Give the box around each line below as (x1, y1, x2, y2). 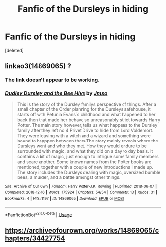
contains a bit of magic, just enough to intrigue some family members (17, 153, 159, 159)
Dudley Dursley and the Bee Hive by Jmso (5, 90, 108, 97)
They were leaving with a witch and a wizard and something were (17, 132, 151, 139)
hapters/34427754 (5, 234, 66, 242)
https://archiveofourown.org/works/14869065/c (5, 226, 159, 235)
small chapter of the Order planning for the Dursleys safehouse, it (17, 106, 151, 112)
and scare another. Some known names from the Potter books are (17, 159, 152, 165)
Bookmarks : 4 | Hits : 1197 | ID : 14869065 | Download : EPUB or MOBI (5, 196, 124, 201)
